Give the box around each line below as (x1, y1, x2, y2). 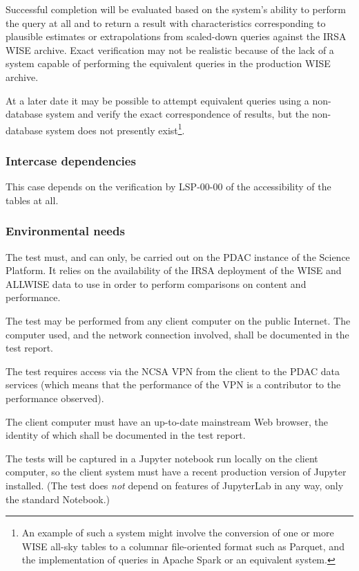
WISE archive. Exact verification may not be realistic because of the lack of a (6, 42, 334, 57)
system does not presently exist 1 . (46, 120, 185, 137)
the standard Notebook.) (6, 491, 110, 506)
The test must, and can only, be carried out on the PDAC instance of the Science (6, 249, 350, 264)
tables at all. (6, 192, 59, 207)
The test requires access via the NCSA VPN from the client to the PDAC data (6, 363, 340, 378)
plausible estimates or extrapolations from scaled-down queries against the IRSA (6, 29, 347, 44)
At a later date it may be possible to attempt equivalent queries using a (6, 93, 309, 107)
